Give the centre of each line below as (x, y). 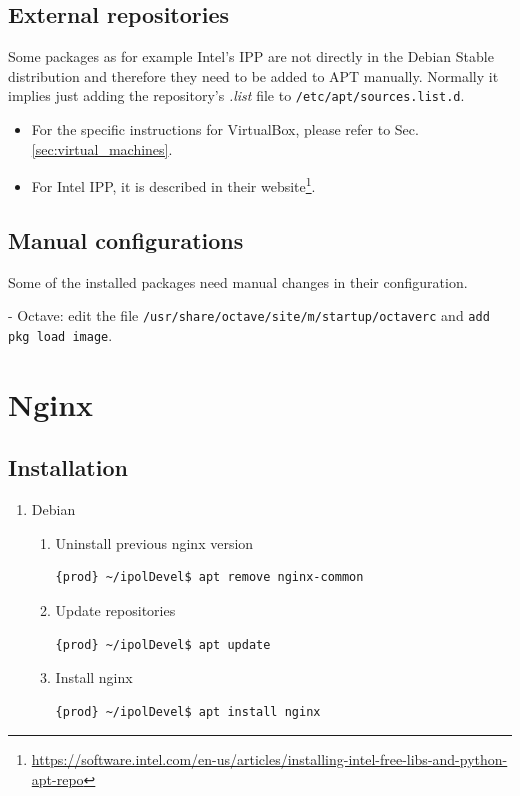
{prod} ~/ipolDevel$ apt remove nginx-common (209, 577)
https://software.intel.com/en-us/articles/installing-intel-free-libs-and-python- (269, 759)
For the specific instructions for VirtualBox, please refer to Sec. (225, 129)
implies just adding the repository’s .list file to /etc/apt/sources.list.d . (236, 95)
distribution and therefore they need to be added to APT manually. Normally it (253, 75)
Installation (68, 467)
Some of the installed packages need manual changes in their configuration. (238, 281)
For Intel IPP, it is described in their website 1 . (173, 184)
